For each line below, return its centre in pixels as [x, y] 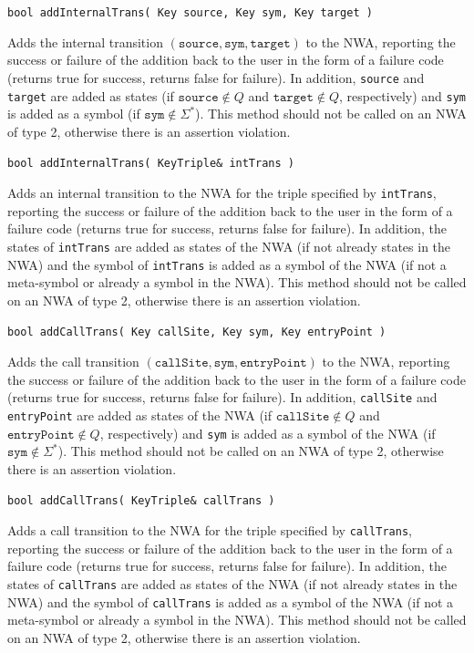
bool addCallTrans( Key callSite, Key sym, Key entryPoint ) [197, 332]
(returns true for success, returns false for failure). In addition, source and [216, 77]
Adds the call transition [73, 361]
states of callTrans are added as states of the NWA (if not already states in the [232, 583]
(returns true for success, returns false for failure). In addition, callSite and [222, 397]
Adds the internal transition [85, 41]
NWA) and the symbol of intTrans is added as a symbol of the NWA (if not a [227, 264]
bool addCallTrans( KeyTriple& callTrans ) [141, 501]
